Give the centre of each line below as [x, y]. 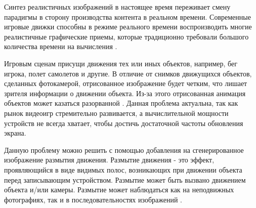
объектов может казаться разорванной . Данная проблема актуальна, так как [121, 103]
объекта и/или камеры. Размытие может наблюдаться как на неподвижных [119, 190]
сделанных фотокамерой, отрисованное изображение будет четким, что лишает [126, 83]
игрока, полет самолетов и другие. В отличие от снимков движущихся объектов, [128, 73]
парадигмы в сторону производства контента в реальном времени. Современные [127, 16]
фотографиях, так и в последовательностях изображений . [93, 199]
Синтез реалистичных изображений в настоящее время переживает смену [117, 7]
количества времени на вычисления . [61, 46]
